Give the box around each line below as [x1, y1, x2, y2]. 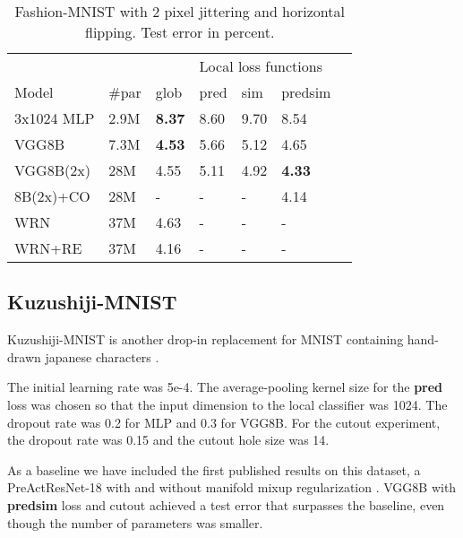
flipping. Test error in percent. [85, 22, 275, 42]
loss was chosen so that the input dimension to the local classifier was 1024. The [7, 395, 448, 413]
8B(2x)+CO [14, 186, 90, 206]
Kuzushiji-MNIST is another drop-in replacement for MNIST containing [7, 330, 404, 349]
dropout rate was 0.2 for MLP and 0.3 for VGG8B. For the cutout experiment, [7, 412, 441, 431]
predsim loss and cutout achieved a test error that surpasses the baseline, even [7, 495, 445, 514]
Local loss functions [199, 56, 322, 76]
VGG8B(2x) [14, 160, 90, 180]
